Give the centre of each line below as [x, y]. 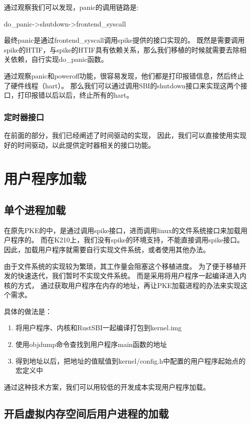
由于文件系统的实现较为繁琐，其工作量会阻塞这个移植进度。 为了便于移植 [122, 266]
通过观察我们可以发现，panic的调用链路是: [71, 7]
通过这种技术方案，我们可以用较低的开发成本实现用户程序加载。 [107, 386]
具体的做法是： [28, 311]
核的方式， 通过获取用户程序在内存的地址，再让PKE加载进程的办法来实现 [122, 285]
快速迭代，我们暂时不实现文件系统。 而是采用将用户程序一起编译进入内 [132, 276]
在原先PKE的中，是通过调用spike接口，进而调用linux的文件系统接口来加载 [122, 230]
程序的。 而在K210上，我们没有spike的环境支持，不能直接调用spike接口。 [127, 240]
